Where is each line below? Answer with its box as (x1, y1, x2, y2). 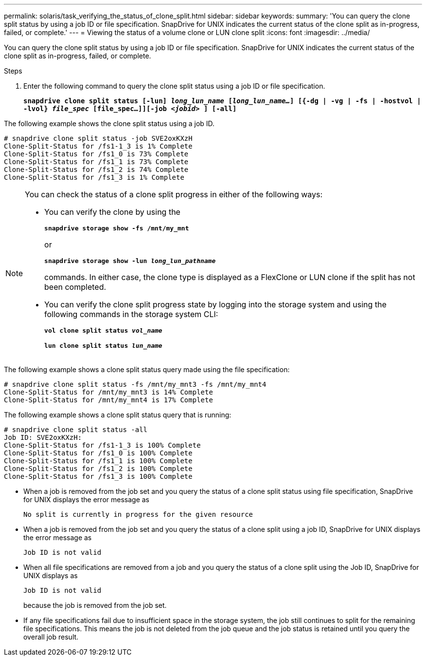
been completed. (44, 282, 106, 292)
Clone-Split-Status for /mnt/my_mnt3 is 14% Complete (4, 388, 213, 396)
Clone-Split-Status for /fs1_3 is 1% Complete (4, 173, 184, 181)
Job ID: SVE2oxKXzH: (4, 434, 82, 441)
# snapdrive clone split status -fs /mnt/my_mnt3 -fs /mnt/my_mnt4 (4, 380, 266, 388)
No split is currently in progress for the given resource (23, 510, 253, 518)
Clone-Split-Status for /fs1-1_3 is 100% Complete (4, 441, 201, 449)
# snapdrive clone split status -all (4, 426, 148, 434)
